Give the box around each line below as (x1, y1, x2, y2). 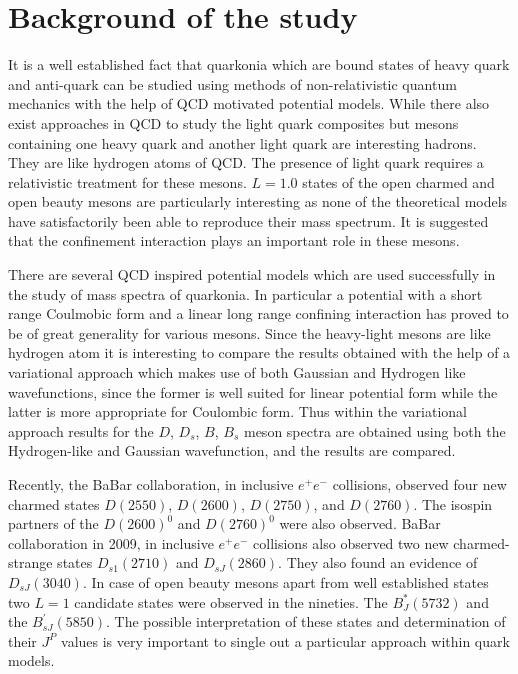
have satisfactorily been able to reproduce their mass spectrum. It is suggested (8, 210, 489, 231)
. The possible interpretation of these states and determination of (106, 611, 506, 632)
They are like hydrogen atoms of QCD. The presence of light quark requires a (8, 152, 484, 173)
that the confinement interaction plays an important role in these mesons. (8, 230, 460, 251)
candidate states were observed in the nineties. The (74, 591, 388, 612)
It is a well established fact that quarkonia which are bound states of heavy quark (8, 54, 510, 75)
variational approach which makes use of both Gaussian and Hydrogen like (8, 362, 466, 383)
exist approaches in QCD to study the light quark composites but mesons (8, 112, 459, 133)
